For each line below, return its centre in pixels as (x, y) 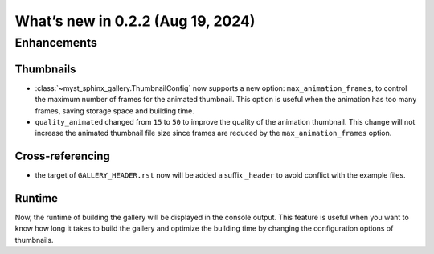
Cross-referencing (62, 156)
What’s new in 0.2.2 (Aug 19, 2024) (135, 21)
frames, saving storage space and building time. (115, 111)
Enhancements (56, 43)
